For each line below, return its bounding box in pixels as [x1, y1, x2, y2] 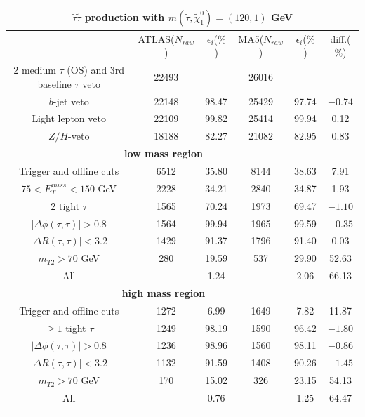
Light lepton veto [32, 111, 106, 126]
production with [84, 9, 165, 24]
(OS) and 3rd [67, 62, 125, 77]
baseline [37, 76, 72, 91]
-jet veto [53, 93, 89, 108]
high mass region [121, 285, 206, 300]
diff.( [330, 31, 351, 46]
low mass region [124, 146, 203, 161]
